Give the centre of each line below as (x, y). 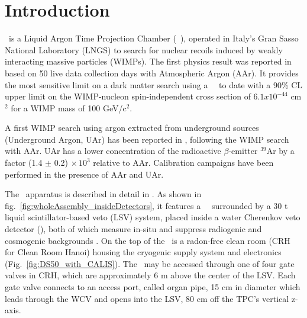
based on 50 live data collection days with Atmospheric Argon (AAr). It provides (152, 73)
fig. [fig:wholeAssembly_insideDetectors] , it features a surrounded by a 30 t (146, 205)
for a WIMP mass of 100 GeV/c (69, 107)
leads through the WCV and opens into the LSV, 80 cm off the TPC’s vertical (147, 298)
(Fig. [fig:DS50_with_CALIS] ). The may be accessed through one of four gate (150, 263)
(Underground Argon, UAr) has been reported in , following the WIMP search (147, 139)
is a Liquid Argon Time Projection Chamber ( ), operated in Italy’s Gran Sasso (153, 38)
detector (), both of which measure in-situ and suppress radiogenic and (133, 229)
